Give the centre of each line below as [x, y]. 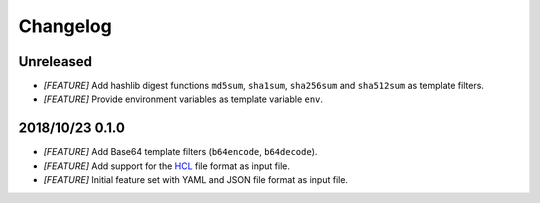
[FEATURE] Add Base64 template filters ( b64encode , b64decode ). [180, 152]
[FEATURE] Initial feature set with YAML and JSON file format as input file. [196, 180]
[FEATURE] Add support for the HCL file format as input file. [166, 166]
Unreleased [55, 61]
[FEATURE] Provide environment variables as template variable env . [183, 99]
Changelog [65, 26]
